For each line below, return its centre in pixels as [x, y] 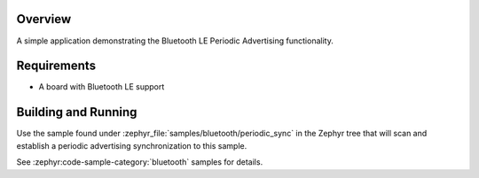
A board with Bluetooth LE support [102, 87]
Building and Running [77, 112]
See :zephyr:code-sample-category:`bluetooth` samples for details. [140, 162]
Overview [44, 19]
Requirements [56, 66]
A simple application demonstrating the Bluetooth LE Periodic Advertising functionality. [175, 41]
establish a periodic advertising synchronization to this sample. [132, 145]
